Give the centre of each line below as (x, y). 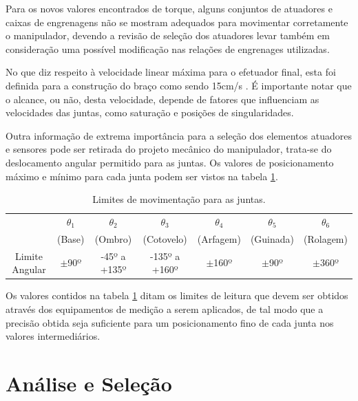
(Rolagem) (326, 238)
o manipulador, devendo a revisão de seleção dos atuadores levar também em (168, 35)
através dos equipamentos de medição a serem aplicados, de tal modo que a (165, 308)
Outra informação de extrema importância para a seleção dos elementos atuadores (179, 135)
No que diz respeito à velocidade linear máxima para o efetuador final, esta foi (171, 72)
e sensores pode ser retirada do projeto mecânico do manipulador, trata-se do (169, 149)
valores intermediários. (53, 336)
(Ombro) (113, 238)
